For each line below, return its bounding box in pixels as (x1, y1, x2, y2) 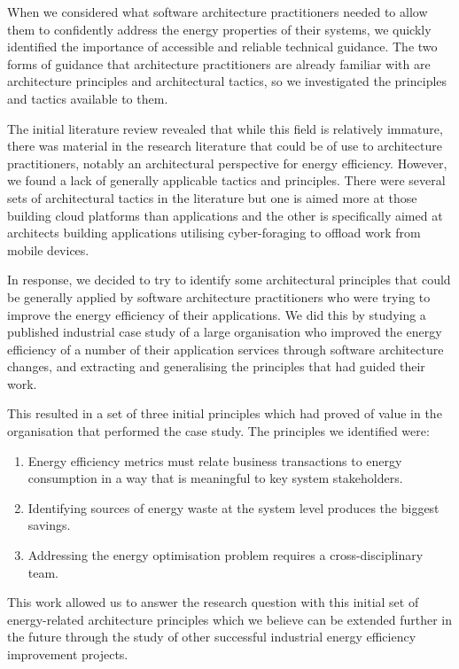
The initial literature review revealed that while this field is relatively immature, (7, 119, 443, 137)
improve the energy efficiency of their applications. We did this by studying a (7, 305, 426, 323)
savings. (27, 516, 71, 534)
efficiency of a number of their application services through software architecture (7, 339, 444, 358)
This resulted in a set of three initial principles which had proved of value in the (7, 404, 442, 423)
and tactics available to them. (7, 89, 168, 107)
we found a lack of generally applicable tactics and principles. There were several (7, 171, 446, 190)
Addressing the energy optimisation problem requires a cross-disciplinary (27, 546, 424, 564)
